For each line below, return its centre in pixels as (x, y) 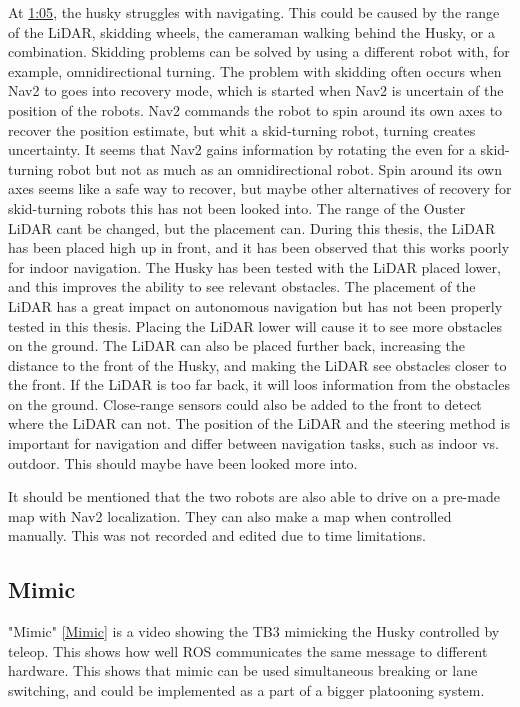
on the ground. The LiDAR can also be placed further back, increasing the (237, 345)
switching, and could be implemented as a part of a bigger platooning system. (246, 690)
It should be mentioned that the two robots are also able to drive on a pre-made (254, 496)
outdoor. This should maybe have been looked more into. (183, 462)
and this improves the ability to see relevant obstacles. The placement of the (242, 286)
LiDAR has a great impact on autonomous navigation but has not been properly (255, 305)
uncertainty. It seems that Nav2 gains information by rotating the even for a (242, 149)
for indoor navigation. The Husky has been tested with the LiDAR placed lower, (254, 266)
